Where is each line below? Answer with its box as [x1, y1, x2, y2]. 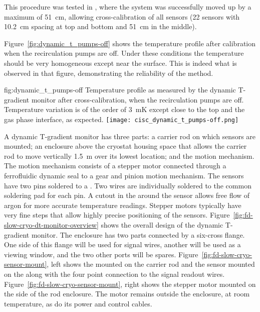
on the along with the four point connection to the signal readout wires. [4, 268, 225, 279]
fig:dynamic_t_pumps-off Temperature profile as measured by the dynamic [4, 84, 236, 95]
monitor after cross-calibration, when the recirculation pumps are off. [31, 94, 244, 105]
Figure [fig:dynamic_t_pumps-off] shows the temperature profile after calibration [4, 38, 256, 48]
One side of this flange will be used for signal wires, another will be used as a [4, 239, 241, 250]
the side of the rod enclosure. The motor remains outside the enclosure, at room [4, 288, 250, 299]
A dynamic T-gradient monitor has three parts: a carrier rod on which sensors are [4, 131, 256, 141]
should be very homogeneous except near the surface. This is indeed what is [4, 57, 237, 68]
